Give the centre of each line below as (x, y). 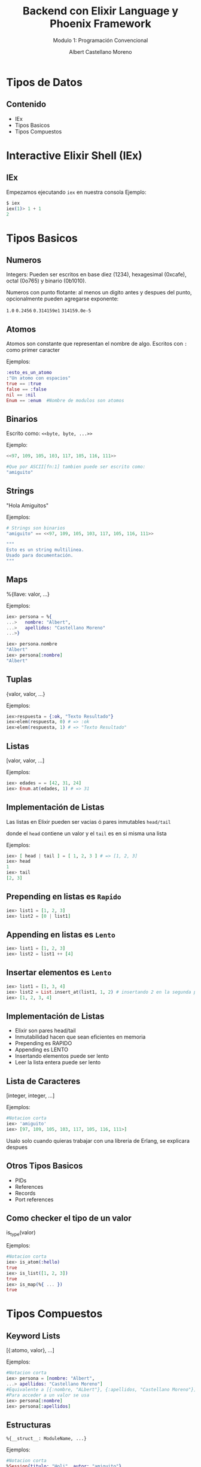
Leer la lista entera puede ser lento (58, 1063)
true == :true (24, 384)
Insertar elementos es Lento (59, 973)
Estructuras (29, 1425)
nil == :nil (21, 395)
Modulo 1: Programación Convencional (100, 40)
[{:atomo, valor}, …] (31, 1350)
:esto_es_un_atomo (29, 373)
